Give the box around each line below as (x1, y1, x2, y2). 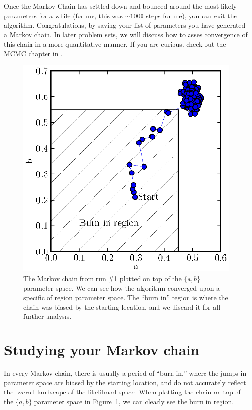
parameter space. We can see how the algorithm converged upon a (23, 283, 220, 293)
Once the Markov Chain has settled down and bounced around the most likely (4, 1, 237, 11)
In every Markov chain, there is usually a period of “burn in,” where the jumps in (4, 368, 247, 378)
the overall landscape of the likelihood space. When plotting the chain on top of (4, 387, 241, 397)
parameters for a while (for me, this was (4, 10, 123, 20)
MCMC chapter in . (4, 48, 63, 58)
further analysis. (23, 311, 72, 321)
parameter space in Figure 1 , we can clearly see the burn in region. (34, 396, 234, 406)
